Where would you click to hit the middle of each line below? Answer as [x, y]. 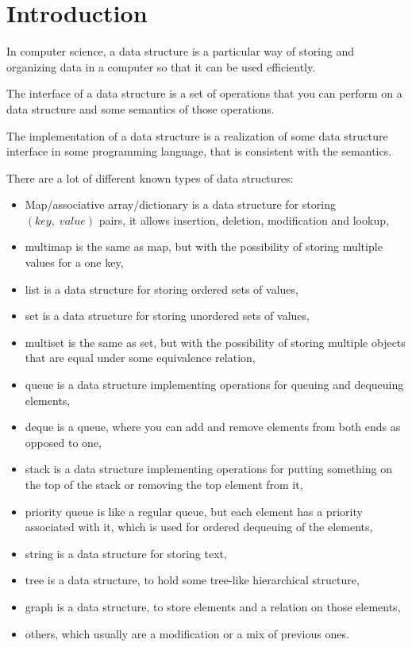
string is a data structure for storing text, [126, 553]
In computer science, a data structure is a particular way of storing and [181, 51]
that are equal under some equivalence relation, [140, 358]
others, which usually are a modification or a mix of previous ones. [187, 633]
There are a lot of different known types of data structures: [150, 177]
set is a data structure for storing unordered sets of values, [167, 316]
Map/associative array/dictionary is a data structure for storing [180, 204]
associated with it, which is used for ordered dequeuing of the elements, [199, 527]
